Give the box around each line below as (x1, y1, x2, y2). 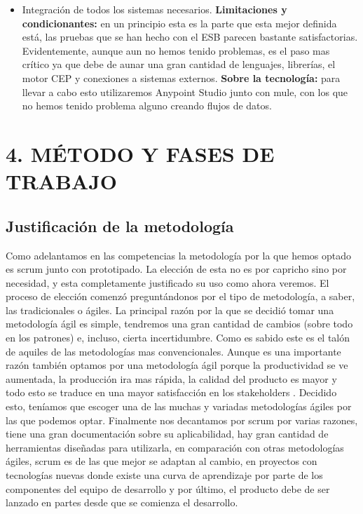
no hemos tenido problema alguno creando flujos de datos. (22, 98, 272, 113)
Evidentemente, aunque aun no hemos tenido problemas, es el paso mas (22, 43, 330, 58)
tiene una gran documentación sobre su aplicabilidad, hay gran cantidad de (6, 426, 329, 441)
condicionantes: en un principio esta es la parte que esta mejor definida (22, 15, 337, 30)
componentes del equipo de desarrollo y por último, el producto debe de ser (6, 481, 330, 496)
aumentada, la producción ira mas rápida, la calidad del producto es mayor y (6, 371, 337, 386)
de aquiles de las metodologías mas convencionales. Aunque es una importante (6, 344, 341, 358)
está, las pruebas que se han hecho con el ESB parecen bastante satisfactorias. (22, 29, 358, 44)
